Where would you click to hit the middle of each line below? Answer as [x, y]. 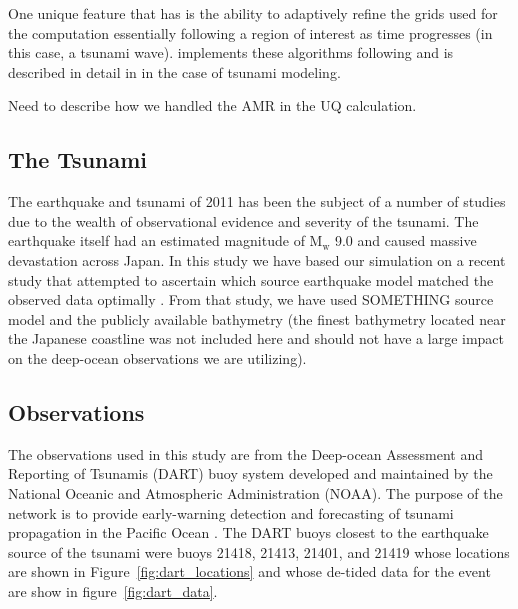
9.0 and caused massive [405, 240]
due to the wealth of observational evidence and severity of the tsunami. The [243, 220]
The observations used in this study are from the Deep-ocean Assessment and [246, 453]
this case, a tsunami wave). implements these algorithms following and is [231, 52]
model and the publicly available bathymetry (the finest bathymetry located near [257, 318]
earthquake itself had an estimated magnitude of [156, 240]
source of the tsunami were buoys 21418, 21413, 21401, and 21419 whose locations [259, 551]
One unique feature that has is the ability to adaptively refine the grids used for [253, 13]
